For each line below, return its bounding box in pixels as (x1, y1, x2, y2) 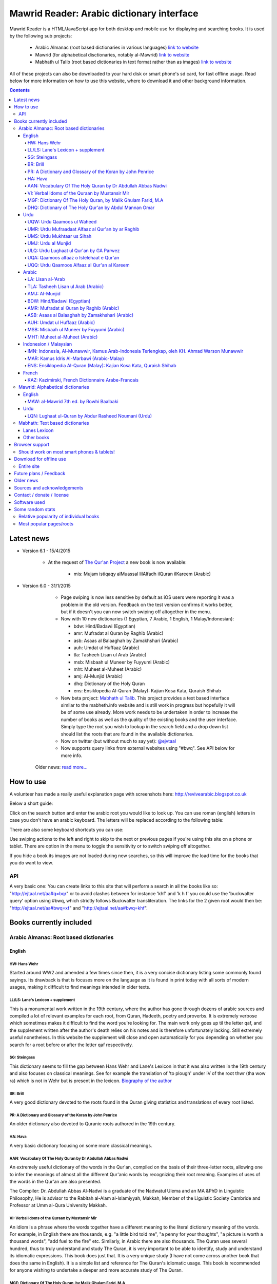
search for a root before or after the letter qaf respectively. (9, 1042, 133, 1048)
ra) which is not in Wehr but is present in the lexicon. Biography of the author (9, 1078, 172, 1084)
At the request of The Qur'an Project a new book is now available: (48, 559, 187, 565)
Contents (9, 87, 30, 93)
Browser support (14, 442, 50, 448)
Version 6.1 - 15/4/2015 (22, 547, 71, 554)
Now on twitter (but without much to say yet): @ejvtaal (61, 738, 176, 744)
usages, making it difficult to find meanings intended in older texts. (9, 984, 151, 990)
